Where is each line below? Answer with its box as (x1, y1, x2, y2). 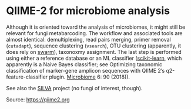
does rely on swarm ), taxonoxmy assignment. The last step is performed (6, 48, 182, 55)
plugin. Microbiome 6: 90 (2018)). (49, 73, 130, 80)
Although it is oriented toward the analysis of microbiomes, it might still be (6, 23, 186, 30)
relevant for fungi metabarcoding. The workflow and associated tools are (6, 29, 183, 36)
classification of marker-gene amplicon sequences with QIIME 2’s (6, 67, 165, 74)
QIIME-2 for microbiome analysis (6, 4, 170, 18)
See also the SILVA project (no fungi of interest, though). (6, 84, 143, 91)
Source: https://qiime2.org (6, 96, 70, 103)
